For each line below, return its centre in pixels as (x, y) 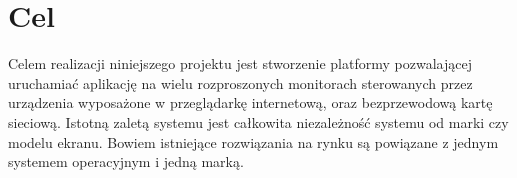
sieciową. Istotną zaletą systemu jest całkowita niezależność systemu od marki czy (258, 121)
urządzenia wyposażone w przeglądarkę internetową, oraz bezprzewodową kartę (250, 102)
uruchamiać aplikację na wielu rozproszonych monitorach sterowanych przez (240, 82)
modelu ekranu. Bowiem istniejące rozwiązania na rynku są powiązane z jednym (253, 141)
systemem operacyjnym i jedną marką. (126, 161)
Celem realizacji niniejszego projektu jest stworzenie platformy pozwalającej (240, 63)
